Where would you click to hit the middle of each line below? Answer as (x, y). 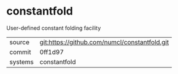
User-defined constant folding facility (54, 28)
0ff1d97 (52, 52)
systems (21, 62)
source (19, 42)
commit (20, 52)
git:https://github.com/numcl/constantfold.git (104, 42)
